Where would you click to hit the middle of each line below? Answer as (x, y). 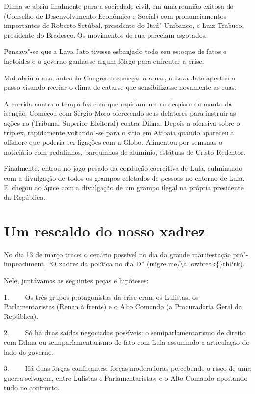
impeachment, (25, 264)
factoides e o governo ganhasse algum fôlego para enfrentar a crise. (104, 61)
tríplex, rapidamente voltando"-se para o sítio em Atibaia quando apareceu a (119, 132)
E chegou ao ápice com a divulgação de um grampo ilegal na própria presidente (124, 187)
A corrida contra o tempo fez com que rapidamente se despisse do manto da (118, 103)
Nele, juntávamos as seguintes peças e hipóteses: (76, 280)
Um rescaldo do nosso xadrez (105, 230)
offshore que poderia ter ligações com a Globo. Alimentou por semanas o (113, 142)
